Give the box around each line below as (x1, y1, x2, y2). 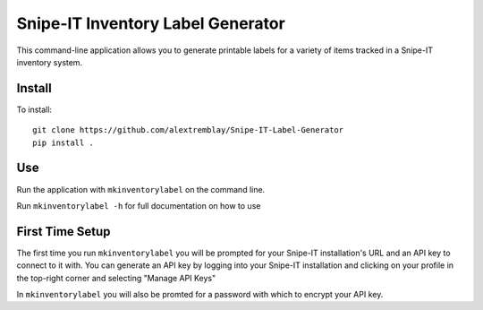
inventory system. (16, 56, 83, 67)
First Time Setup (16, 224, 111, 239)
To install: (16, 104, 53, 115)
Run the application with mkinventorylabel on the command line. (16, 184, 266, 194)
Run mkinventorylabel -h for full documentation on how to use (16, 200, 261, 211)
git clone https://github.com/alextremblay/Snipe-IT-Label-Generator (32, 125, 344, 135)
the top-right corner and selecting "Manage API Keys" (16, 272, 216, 283)
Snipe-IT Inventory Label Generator (16, 13, 285, 33)
